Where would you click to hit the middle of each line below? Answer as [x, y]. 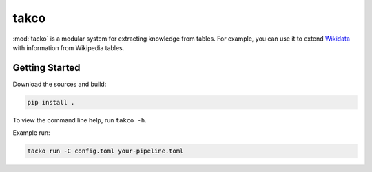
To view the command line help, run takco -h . [80, 120]
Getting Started [46, 68]
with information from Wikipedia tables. [69, 47]
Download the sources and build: [60, 84]
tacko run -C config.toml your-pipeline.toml [105, 151]
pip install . [51, 102]
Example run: [32, 133]
